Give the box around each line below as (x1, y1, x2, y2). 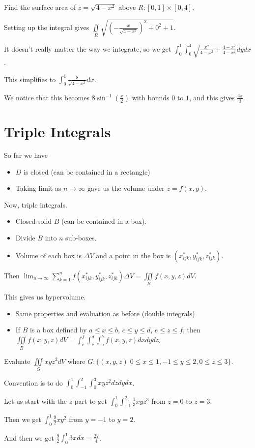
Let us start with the (4, 395, 67, 406)
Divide (15, 233, 35, 243)
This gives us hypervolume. (4, 291, 86, 301)
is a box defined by (30, 325, 87, 335)
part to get (74, 395, 107, 406)
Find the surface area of (4, 2, 76, 12)
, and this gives (189, 92, 235, 102)
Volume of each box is (15, 250, 82, 260)
